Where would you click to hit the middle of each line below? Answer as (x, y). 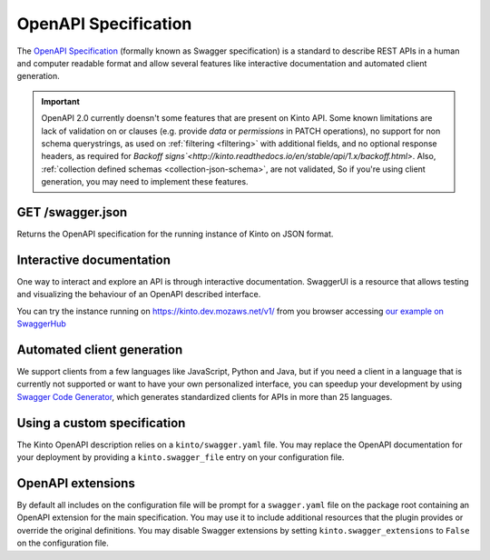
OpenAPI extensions (76, 483)
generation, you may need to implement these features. (145, 182)
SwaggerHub (42, 324)
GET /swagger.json (72, 212)
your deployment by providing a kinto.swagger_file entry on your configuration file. (181, 457)
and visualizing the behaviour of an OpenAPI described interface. (139, 295)
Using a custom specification (101, 423)
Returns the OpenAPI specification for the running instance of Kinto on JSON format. (175, 234)
